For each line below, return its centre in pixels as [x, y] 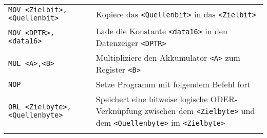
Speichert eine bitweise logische [152, 99]
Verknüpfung [119, 111]
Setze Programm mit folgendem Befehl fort [173, 84]
